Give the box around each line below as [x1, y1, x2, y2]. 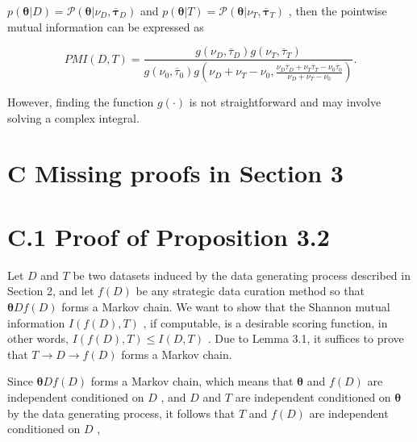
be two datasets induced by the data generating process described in [73, 266, 411, 283]
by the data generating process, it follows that [7, 404, 236, 421]
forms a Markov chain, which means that [90, 373, 294, 390]
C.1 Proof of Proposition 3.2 [7, 219, 330, 252]
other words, [7, 330, 69, 347]
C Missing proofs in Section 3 [7, 156, 344, 190]
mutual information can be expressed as [7, 18, 204, 35]
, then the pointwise [288, 2, 387, 19]
